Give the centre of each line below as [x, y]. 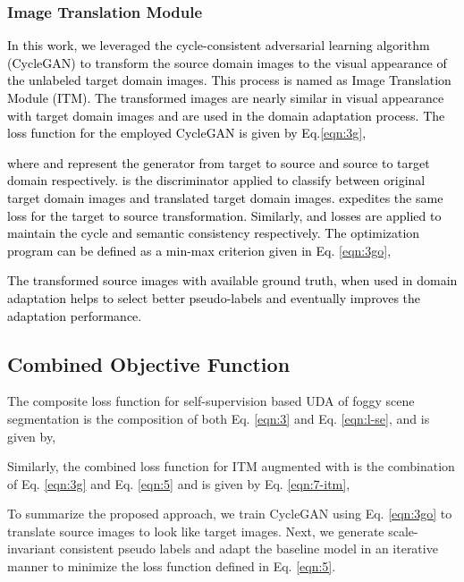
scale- [403, 531]
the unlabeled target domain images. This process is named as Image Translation [229, 80]
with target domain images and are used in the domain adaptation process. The [226, 115]
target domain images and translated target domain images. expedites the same [225, 197]
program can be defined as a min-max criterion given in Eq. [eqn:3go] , [199, 250]
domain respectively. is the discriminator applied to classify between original [216, 180]
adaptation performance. [75, 315]
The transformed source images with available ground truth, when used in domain [232, 280]
